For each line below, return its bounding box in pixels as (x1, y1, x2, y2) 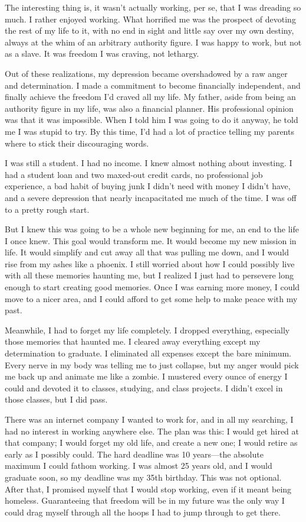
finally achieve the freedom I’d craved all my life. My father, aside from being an (5, 90, 296, 103)
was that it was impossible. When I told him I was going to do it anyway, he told (5, 114, 298, 126)
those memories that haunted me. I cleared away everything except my (5, 335, 261, 348)
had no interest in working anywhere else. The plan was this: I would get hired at (5, 424, 299, 437)
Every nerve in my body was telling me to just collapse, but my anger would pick (5, 358, 299, 371)
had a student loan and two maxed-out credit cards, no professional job (5, 168, 263, 180)
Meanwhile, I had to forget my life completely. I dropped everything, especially (5, 323, 290, 336)
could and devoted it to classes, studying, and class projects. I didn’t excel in (5, 381, 283, 394)
